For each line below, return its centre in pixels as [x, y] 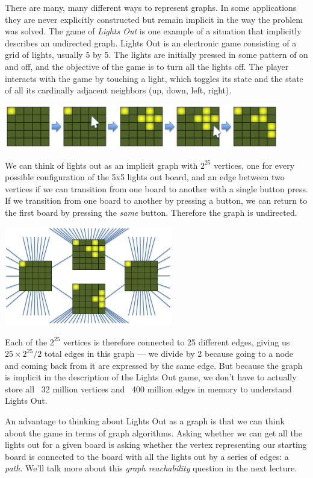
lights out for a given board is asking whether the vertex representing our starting [156, 445]
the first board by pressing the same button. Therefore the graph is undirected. [151, 212]
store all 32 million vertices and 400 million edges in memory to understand [148, 388]
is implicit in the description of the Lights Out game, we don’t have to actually [151, 377]
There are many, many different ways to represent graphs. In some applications [151, 7]
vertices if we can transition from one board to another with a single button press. [156, 188]
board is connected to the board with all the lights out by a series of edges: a [147, 456]
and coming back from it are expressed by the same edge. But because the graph [154, 365]
